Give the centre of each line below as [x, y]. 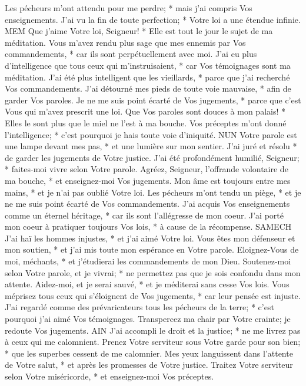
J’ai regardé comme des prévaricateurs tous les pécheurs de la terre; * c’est [139, 307]
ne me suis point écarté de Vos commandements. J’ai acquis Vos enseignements [147, 204]
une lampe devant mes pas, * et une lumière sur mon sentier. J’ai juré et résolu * [151, 146]
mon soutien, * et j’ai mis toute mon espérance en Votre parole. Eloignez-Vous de [152, 249]
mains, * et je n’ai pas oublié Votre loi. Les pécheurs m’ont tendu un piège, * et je [153, 192]
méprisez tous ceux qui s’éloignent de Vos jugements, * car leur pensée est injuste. [153, 295]
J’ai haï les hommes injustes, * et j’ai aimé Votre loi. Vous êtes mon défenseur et [150, 238]
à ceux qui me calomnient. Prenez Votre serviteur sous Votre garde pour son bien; [153, 342]
